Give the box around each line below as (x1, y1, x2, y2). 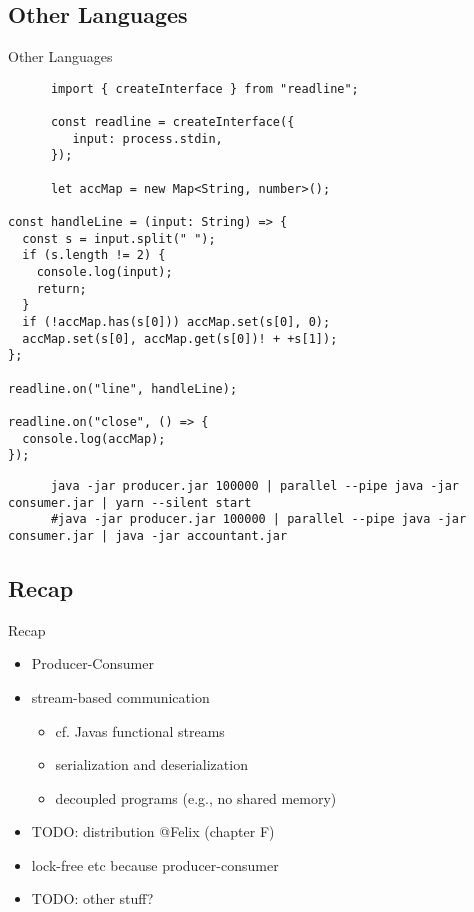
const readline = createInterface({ (50, 115, 295, 130)
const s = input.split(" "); (22, 231, 216, 246)
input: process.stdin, (72, 131, 223, 146)
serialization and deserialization (55, 754, 248, 775)
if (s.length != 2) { (22, 248, 166, 263)
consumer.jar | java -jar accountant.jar (8, 528, 288, 543)
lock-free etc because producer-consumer (31, 854, 279, 875)
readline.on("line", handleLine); (8, 381, 238, 396)
